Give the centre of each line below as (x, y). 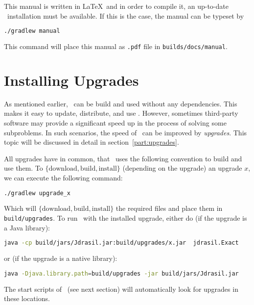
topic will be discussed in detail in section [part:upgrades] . (92, 142)
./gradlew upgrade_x (37, 193)
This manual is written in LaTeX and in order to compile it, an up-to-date (116, 6)
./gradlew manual (32, 31)
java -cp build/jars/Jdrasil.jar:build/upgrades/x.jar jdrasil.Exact (121, 243)
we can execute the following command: (63, 178)
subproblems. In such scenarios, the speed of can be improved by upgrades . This (126, 132)
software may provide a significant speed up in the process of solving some (115, 123)
